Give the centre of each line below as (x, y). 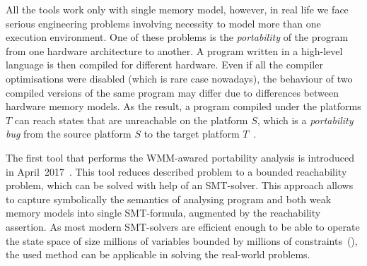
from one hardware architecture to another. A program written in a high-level (174, 50)
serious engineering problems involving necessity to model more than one (163, 23)
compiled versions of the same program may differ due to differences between (172, 92)
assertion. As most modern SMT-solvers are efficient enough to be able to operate (183, 226)
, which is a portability (305, 120)
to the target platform (192, 134)
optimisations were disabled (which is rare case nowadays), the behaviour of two (179, 78)
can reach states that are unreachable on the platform (131, 120)
